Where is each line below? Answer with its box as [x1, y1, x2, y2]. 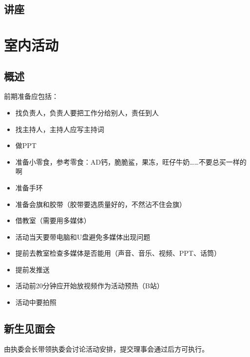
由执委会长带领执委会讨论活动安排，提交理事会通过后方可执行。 [4, 343, 209, 354]
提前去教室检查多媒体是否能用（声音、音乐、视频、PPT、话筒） [15, 248, 221, 258]
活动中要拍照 [15, 297, 57, 307]
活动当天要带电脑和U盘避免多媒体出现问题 [15, 231, 151, 242]
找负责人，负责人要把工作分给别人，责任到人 [15, 107, 159, 117]
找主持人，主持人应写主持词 [15, 124, 104, 134]
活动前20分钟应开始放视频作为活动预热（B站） [15, 281, 164, 291]
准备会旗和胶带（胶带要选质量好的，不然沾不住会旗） [15, 199, 186, 209]
